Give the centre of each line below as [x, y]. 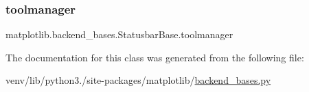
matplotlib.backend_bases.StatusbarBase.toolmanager [119, 34]
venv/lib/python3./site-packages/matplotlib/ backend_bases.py [138, 80]
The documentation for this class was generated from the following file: [155, 57]
